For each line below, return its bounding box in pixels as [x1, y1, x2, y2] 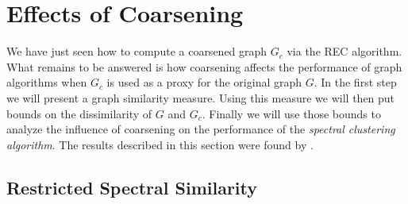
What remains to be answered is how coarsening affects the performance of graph [6, 58, 402, 75]
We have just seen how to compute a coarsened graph [6, 43, 268, 60]
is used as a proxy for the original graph [106, 74, 302, 90]
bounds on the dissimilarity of [6, 105, 152, 121]
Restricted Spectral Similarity [6, 175, 258, 199]
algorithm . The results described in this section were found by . [6, 136, 314, 152]
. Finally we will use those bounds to [202, 105, 381, 121]
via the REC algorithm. [287, 43, 402, 60]
